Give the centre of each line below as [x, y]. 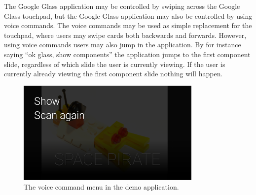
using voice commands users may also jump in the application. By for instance [123, 45]
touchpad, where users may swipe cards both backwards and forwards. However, [125, 35]
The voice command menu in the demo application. [101, 186]
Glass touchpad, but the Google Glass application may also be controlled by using [128, 16]
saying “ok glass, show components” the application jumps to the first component [127, 54]
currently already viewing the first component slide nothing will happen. [113, 74]
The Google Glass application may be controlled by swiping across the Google [122, 6]
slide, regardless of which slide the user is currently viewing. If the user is [115, 64]
